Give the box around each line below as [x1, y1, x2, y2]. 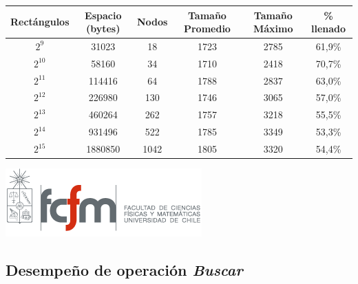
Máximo [253, 21, 293, 36]
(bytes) [85, 21, 120, 36]
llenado [310, 21, 346, 36]
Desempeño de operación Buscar [6, 259, 243, 281]
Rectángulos [10, 14, 70, 29]
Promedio [183, 21, 231, 36]
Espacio [85, 8, 122, 22]
